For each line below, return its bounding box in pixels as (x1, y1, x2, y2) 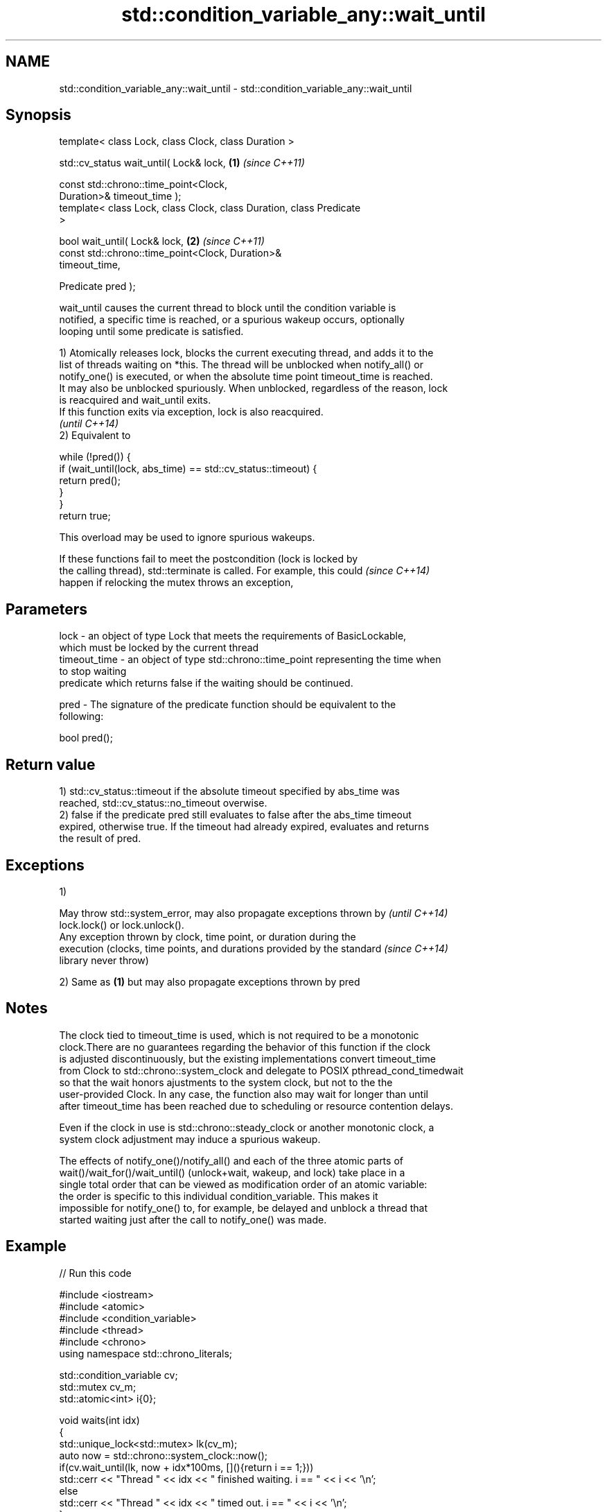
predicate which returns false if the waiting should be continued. (59, 677, 353, 689)
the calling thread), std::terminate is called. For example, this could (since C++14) (59, 565, 430, 577)
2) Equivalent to (59, 429, 131, 442)
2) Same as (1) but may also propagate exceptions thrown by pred (59, 975, 360, 988)
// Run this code (59, 1266, 132, 1279)
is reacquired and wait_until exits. (59, 394, 211, 406)
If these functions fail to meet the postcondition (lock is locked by (59, 553, 358, 565)
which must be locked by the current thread (59, 642, 259, 654)
